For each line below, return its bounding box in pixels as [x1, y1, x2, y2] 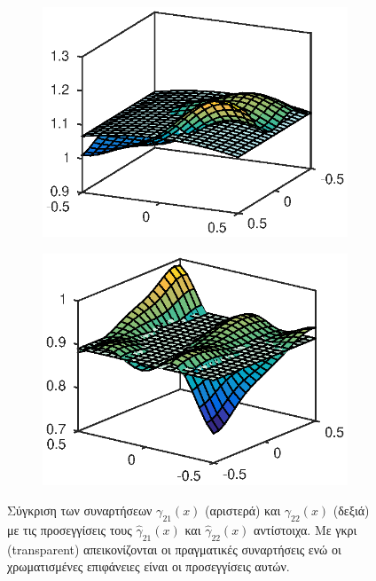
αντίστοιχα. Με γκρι [254, 520, 357, 538]
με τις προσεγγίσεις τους [7, 520, 132, 538]
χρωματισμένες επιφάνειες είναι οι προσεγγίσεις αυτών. [7, 557, 290, 576]
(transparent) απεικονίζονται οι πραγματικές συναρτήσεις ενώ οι [7, 539, 341, 558]
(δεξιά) [333, 500, 370, 519]
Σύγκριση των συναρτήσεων [7, 500, 153, 519]
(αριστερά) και [205, 500, 281, 519]
